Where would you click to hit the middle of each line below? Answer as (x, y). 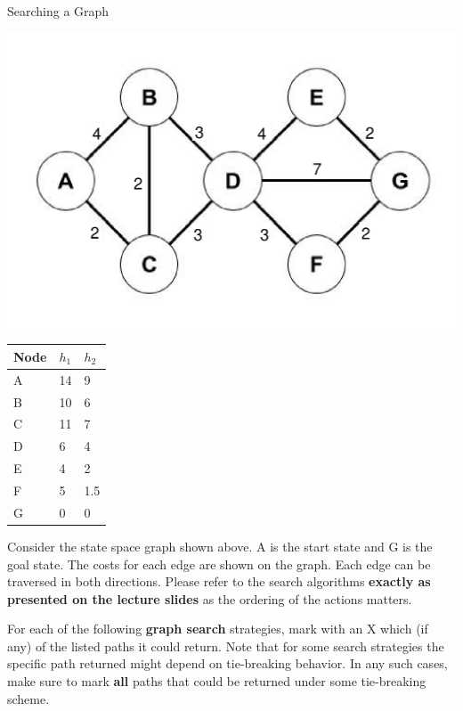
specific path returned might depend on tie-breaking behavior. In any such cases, (227, 663)
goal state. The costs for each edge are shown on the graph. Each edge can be (219, 564)
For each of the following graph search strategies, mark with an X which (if (218, 629)
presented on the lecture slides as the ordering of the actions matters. (210, 598)
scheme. (28, 698)
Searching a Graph (58, 11)
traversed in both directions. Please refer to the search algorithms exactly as (219, 581)
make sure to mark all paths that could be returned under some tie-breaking (217, 681)
